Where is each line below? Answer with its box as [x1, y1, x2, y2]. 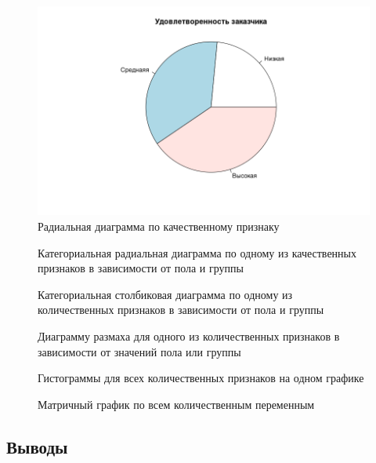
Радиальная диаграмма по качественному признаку [38, 217, 280, 234]
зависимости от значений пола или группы [38, 343, 241, 359]
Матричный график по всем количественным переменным [38, 396, 315, 412]
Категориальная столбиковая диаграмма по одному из [38, 286, 293, 302]
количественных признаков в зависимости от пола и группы [38, 301, 324, 318]
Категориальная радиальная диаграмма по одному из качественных [38, 244, 356, 261]
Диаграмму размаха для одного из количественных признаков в [38, 327, 340, 344]
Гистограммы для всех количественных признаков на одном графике [38, 370, 364, 386]
